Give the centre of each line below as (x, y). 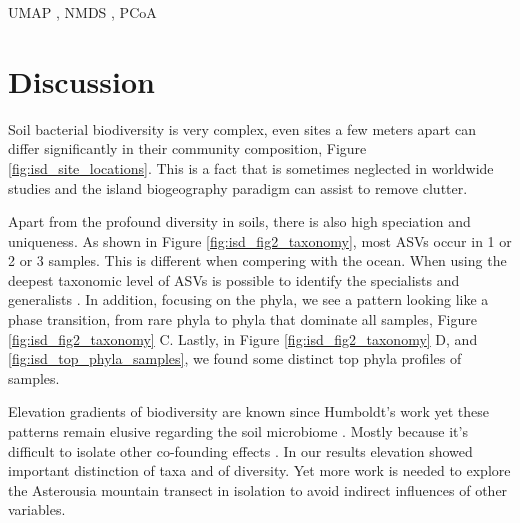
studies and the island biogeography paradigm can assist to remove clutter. (238, 187)
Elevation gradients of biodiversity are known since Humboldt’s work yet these (249, 411)
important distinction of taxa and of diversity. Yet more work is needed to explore (259, 470)
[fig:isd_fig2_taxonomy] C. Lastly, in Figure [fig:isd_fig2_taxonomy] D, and (243, 338)
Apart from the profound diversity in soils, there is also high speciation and (239, 221)
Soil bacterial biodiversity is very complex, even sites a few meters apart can (242, 128)
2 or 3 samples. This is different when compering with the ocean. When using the (257, 260)
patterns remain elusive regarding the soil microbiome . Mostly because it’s (238, 431)
